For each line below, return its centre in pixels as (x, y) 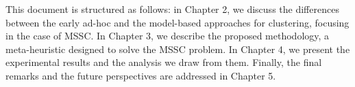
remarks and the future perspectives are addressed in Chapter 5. (141, 75)
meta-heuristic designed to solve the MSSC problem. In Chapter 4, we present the (178, 49)
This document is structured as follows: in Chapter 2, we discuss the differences (172, 9)
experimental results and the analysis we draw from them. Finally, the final (164, 62)
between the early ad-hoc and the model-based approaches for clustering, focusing (177, 22)
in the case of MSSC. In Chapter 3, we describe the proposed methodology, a (168, 36)
